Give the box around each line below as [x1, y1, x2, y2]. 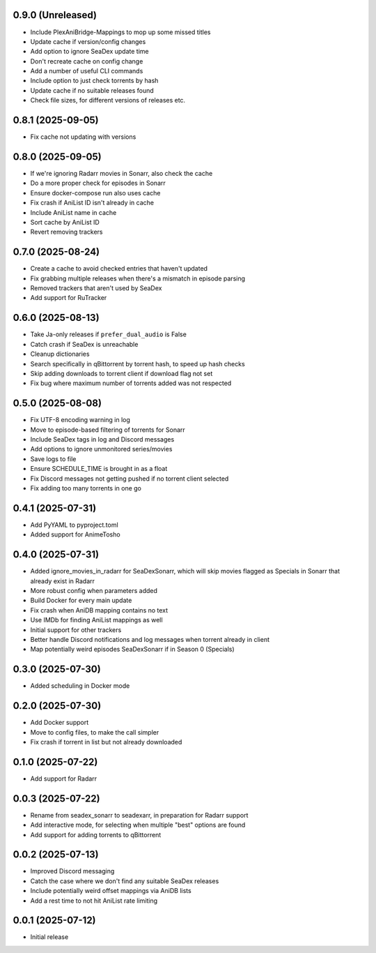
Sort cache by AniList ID [30, 218, 100, 227]
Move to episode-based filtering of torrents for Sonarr [30, 426, 186, 434]
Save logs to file [30, 454, 77, 463]
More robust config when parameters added [30, 586, 158, 594]
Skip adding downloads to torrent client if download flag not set [30, 369, 213, 377]
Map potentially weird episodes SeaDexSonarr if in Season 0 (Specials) [30, 645, 235, 654]
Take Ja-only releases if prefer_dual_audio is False [30, 330, 187, 338]
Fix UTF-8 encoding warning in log [30, 416, 130, 424]
